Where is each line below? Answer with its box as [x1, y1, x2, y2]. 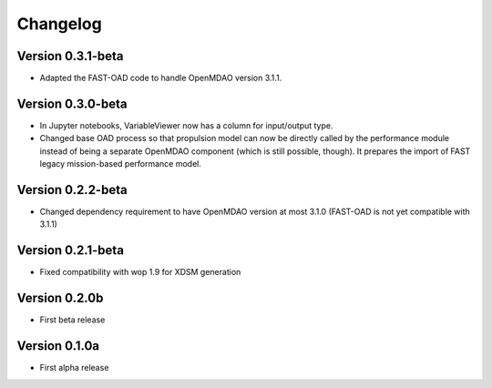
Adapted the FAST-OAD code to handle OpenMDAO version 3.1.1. [39, 73, 282, 84]
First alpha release [39, 362, 109, 373]
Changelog [16, 14, 102, 34]
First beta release [39, 314, 106, 325]
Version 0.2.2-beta [16, 182, 128, 198]
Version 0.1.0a [16, 338, 100, 354]
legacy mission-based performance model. [39, 158, 202, 169]
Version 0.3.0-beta [16, 96, 128, 111]
